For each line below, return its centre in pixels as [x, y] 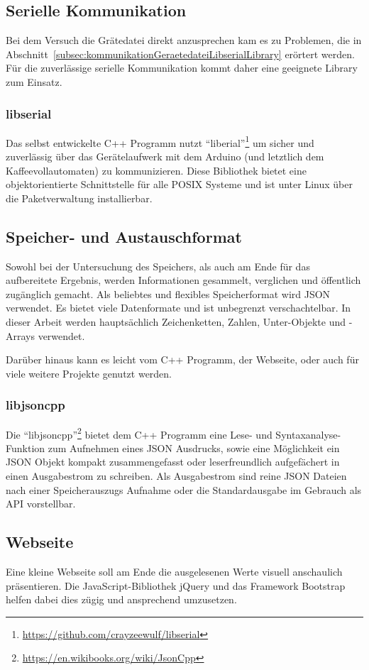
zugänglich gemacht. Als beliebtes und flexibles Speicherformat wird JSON [168, 293]
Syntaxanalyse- [308, 434]
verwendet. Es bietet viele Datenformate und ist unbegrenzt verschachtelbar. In [178, 308]
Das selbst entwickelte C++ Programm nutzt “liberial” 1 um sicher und [160, 141]
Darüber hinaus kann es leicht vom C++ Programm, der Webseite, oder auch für [182, 359]
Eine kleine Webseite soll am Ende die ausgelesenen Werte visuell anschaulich [174, 572]
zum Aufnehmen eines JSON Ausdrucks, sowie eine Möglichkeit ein [194, 447]
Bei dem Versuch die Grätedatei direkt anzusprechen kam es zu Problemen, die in [184, 40]
